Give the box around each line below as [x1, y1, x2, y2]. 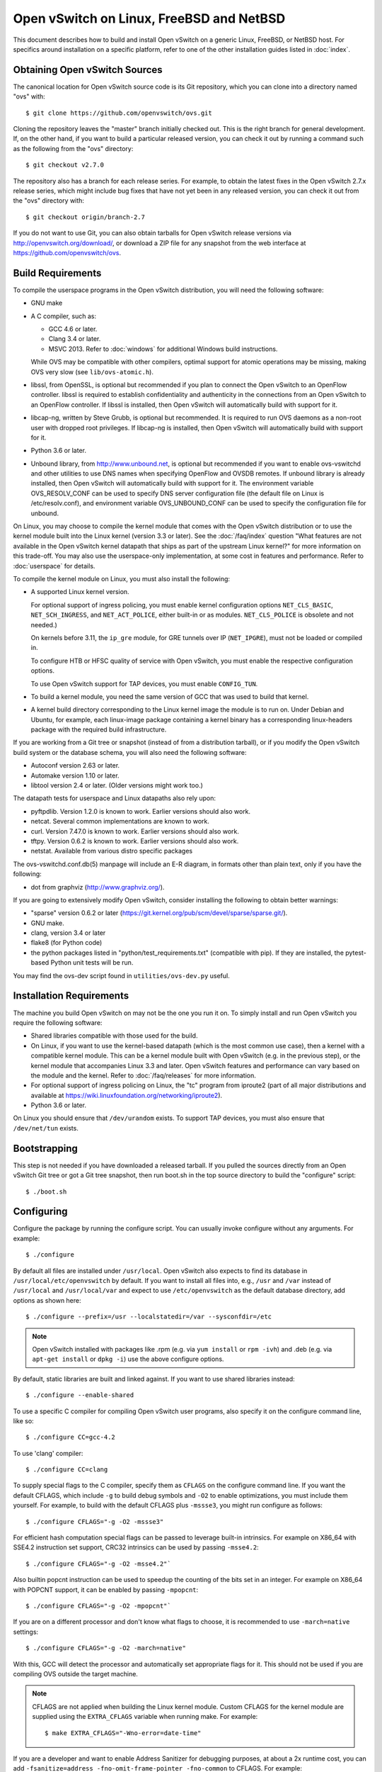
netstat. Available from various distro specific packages [30, 847, 193, 856]
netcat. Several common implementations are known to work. [30, 817, 210, 826]
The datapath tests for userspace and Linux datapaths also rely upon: [13, 794, 216, 802]
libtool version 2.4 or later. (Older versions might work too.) [30, 781, 203, 790]
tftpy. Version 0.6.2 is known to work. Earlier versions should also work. [30, 836, 239, 845]
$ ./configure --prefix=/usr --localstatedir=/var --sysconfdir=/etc [25, 1313, 272, 1321]
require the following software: [13, 1018, 103, 1027]
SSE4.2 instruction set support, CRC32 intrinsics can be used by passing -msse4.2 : [13, 1543, 259, 1552]
